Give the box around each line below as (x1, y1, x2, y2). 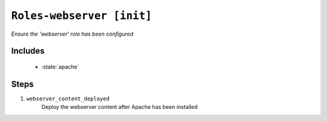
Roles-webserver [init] (11, 9, 152, 22)
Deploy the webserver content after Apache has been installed (41, 103, 198, 111)
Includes (11, 46, 45, 56)
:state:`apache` (41, 63, 79, 70)
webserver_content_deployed (26, 95, 110, 102)
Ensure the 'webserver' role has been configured (11, 30, 134, 38)
